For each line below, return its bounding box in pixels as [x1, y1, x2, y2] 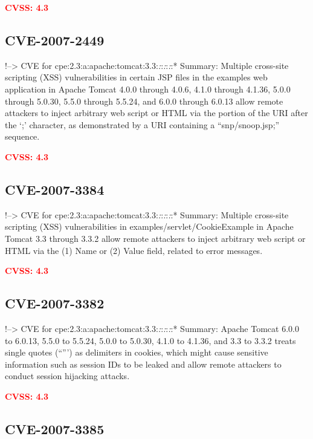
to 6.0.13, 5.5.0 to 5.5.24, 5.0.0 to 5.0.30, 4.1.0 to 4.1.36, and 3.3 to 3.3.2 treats [5, 334, 296, 346]
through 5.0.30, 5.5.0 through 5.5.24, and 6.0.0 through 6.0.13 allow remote [5, 94, 283, 107]
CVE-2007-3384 [5, 180, 105, 198]
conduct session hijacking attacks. [5, 369, 130, 382]
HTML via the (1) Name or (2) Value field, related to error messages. [5, 244, 263, 256]
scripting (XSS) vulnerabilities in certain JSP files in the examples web [5, 71, 268, 83]
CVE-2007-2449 [5, 30, 105, 49]
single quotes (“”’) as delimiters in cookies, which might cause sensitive [5, 346, 268, 359]
